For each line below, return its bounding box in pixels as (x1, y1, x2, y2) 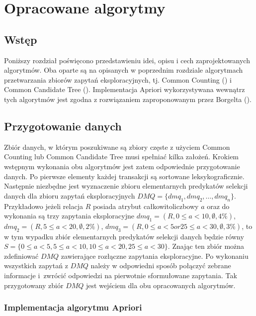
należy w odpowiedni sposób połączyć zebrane (90, 260, 231, 271)
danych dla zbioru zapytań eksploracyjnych (4, 190, 135, 201)
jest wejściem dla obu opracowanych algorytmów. (86, 280, 236, 290)
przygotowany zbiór (4, 280, 64, 290)
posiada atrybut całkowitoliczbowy (92, 201, 199, 211)
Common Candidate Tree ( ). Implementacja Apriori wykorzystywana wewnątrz (4, 84, 245, 95)
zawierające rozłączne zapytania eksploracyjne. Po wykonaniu (61, 250, 249, 261)
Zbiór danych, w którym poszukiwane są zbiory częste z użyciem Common (4, 141, 230, 152)
